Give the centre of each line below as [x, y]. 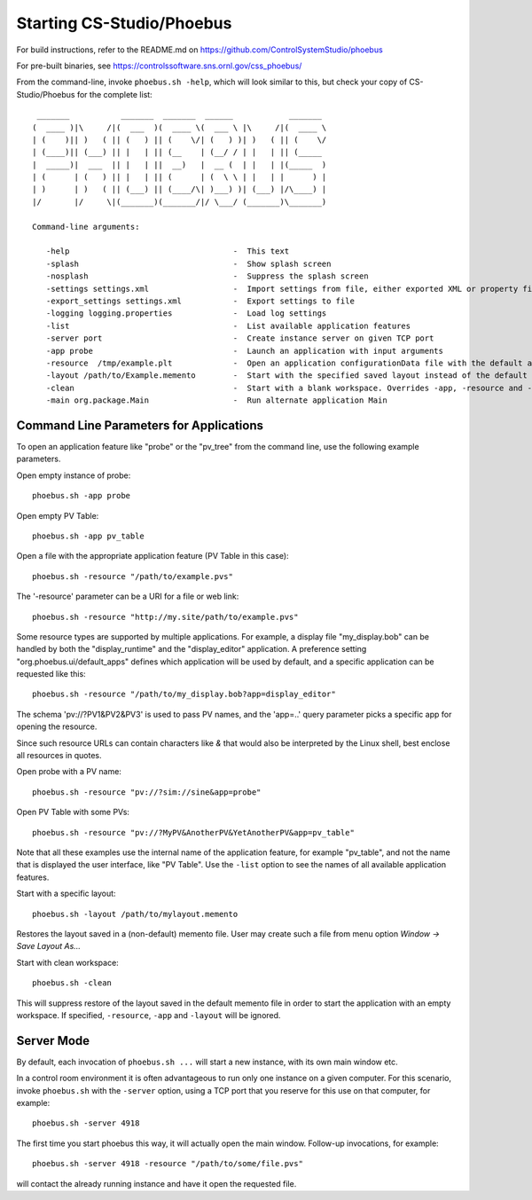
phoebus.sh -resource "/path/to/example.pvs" [133, 576]
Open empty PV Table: [58, 515]
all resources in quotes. [59, 756]
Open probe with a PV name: [69, 772]
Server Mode [53, 1041]
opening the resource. [57, 726]
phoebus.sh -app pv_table [89, 536]
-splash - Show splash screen [188, 263]
